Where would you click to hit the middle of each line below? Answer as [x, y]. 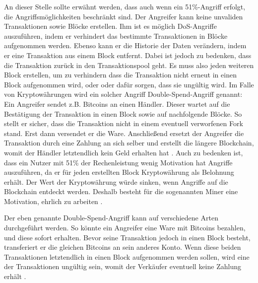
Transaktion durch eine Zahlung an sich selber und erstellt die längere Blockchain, [129, 143]
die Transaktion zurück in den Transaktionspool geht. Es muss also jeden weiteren [129, 65]
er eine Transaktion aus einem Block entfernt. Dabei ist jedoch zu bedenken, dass [128, 55]
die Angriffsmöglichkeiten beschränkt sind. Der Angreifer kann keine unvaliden [124, 16]
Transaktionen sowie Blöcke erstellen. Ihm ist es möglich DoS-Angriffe [111, 26]
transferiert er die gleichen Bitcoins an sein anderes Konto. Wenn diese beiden [123, 247]
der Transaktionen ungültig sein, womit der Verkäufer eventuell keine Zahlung [123, 266]
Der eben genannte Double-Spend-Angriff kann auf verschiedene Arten [111, 218]
